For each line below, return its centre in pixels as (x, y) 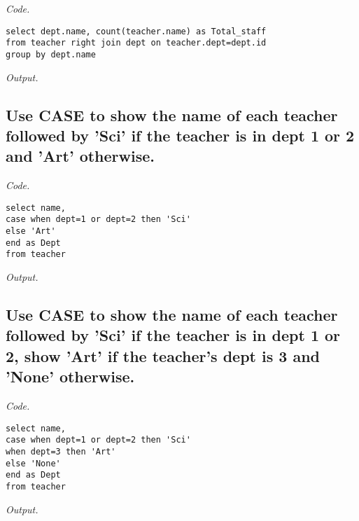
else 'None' (33, 463)
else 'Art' (31, 231)
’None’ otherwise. (70, 376)
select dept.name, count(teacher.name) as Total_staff (136, 31)
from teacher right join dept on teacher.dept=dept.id (136, 43)
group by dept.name (51, 54)
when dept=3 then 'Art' (61, 451)
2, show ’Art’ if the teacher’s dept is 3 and (163, 355)
